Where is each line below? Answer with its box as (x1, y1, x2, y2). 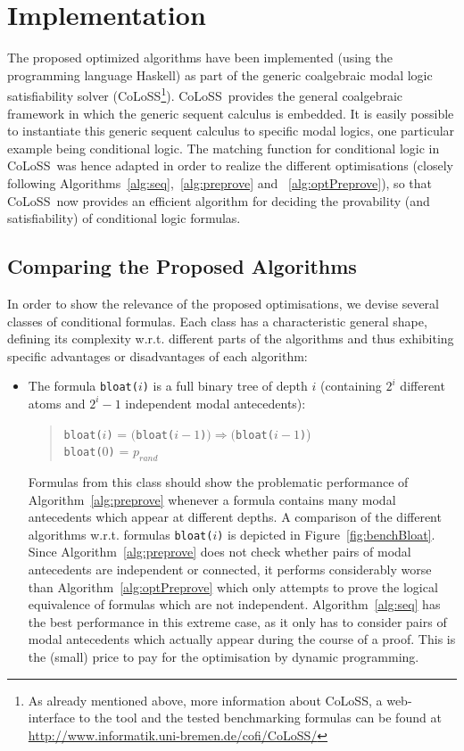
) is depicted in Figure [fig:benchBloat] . (217, 524, 435, 543)
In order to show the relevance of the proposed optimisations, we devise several (7, 293, 439, 312)
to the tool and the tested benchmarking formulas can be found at (79, 708, 442, 727)
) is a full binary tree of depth (142, 376, 308, 395)
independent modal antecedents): (125, 393, 306, 412)
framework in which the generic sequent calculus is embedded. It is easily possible (7, 103, 454, 122)
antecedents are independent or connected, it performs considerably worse (28, 560, 432, 579)
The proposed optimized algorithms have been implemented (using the (7, 48, 393, 67)
